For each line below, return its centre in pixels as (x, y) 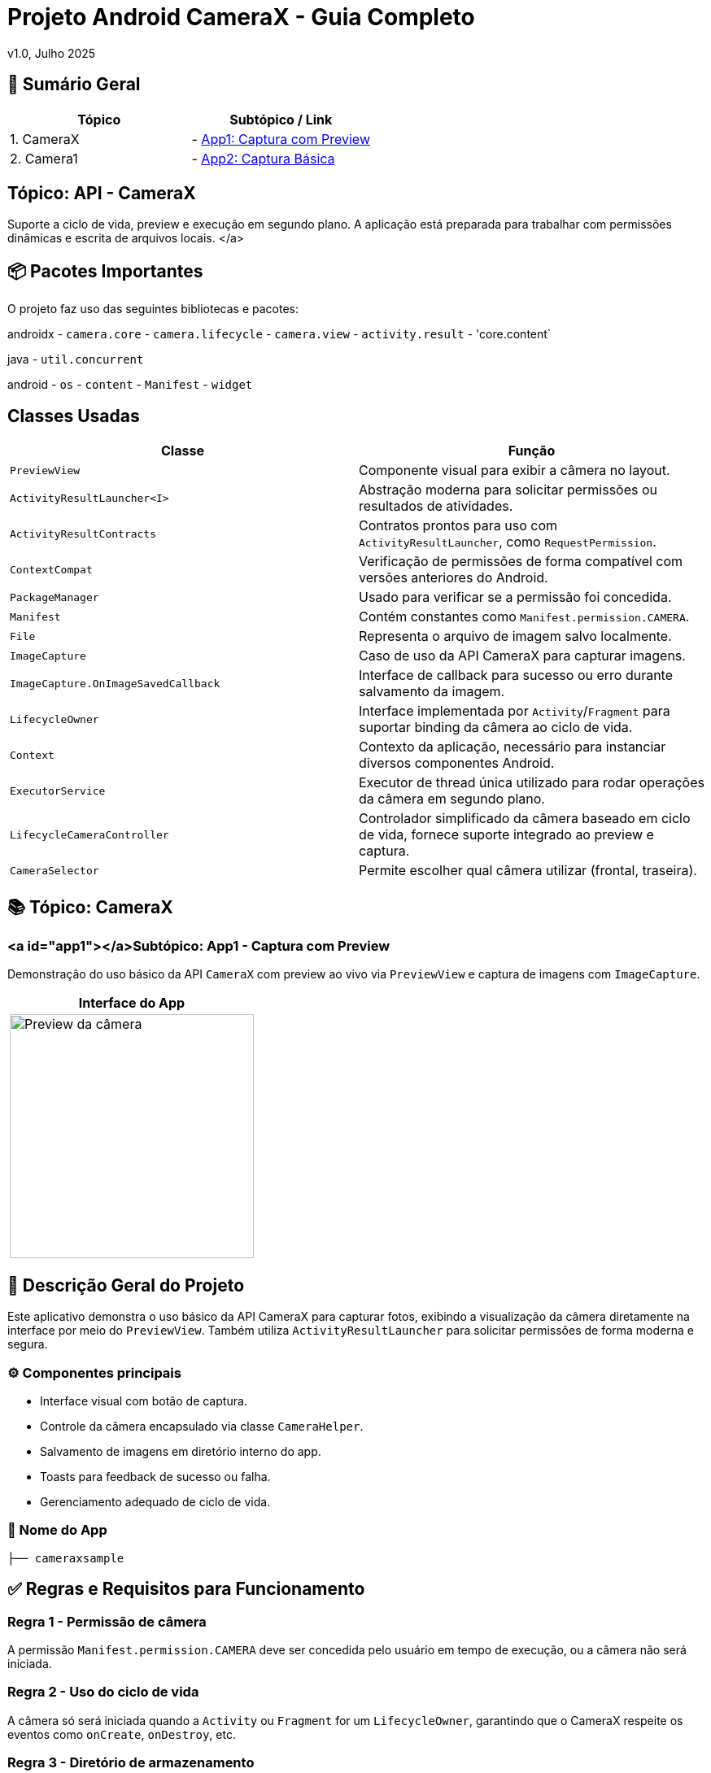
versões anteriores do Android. (454, 578)
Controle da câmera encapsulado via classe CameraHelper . (202, 1426)
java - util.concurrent (76, 359)
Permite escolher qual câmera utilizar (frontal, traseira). (528, 871)
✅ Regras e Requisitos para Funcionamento (186, 1589)
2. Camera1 (44, 158)
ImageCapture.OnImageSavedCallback (115, 683)
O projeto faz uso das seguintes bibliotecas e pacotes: (153, 309)
